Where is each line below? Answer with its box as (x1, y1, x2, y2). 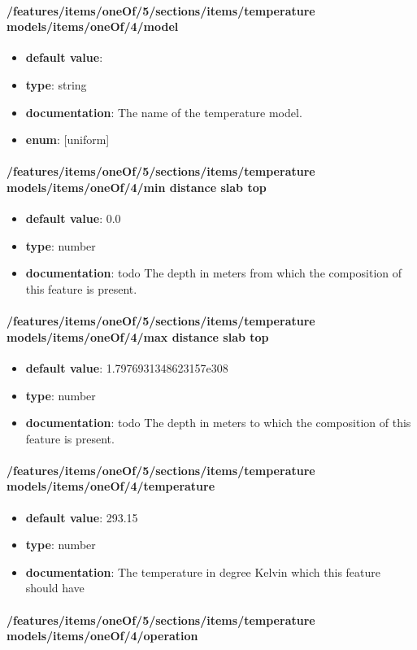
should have (25, 579, 85, 596)
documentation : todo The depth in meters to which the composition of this (25, 414, 411, 431)
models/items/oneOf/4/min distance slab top (7, 178, 267, 195)
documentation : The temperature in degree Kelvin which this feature (25, 563, 380, 580)
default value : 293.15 (25, 508, 138, 526)
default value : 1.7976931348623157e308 (25, 359, 228, 376)
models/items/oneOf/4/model (7, 18, 179, 35)
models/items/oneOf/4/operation (7, 627, 198, 644)
